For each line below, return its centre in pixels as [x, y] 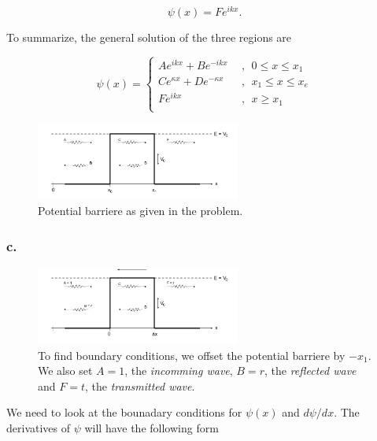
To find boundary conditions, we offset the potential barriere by [192, 355]
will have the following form [152, 427]
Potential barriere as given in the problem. [140, 211]
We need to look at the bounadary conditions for [124, 412]
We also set [65, 371]
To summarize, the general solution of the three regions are [149, 37]
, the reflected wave [310, 371]
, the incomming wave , [179, 371]
